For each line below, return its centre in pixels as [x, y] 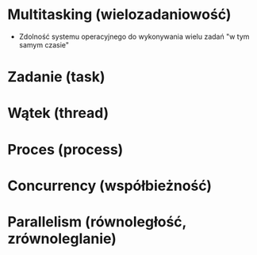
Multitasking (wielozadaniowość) [119, 15]
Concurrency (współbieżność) [109, 186]
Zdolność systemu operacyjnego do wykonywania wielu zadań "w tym [134, 36]
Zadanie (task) [56, 77]
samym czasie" [44, 44]
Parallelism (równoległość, [97, 221]
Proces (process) [65, 149]
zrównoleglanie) [62, 238]
